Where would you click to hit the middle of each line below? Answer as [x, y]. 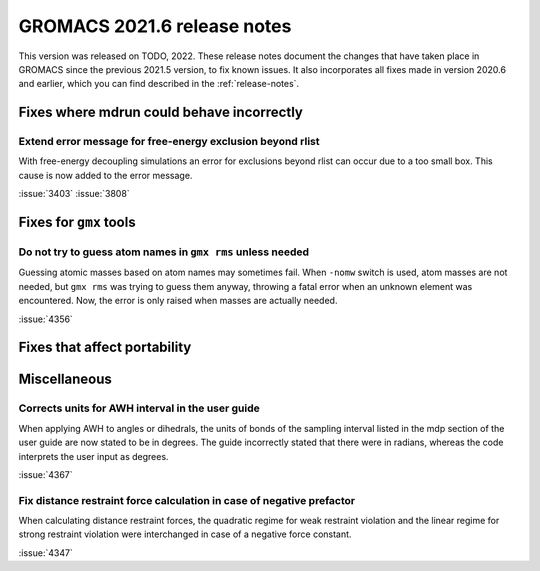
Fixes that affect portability [105, 347]
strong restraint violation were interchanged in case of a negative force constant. [185, 534]
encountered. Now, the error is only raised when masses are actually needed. [178, 301]
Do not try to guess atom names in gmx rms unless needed [164, 252]
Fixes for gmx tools [77, 222]
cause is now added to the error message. [105, 175]
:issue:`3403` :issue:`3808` [74, 194]
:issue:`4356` [46, 319]
